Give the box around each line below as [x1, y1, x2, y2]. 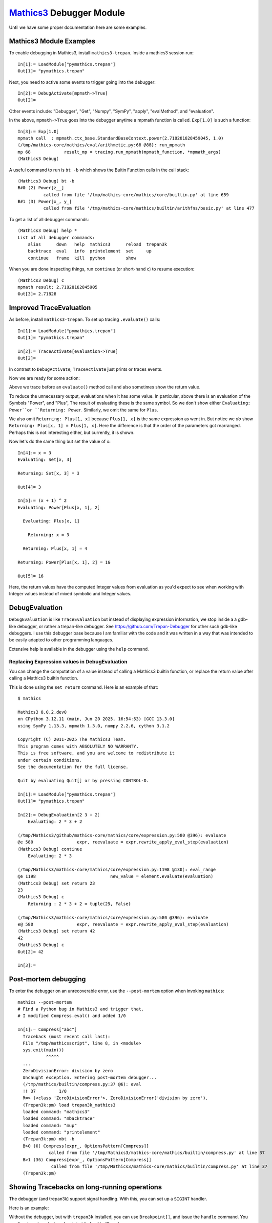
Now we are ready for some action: [9, 375, 80, 381]
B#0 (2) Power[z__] [18, 185, 64, 191]
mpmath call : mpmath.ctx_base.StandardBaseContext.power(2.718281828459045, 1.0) [18, 135, 224, 141]
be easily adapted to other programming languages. [9, 637, 114, 643]
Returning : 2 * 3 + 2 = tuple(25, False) [27, 901, 131, 906]
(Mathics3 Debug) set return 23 [18, 881, 95, 886]
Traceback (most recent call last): [22, 1034, 111, 1039]
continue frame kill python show [27, 255, 136, 261]
